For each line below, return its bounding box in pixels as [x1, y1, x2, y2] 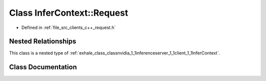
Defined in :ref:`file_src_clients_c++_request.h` [21, 25, 116, 30]
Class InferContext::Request [9, 7, 128, 18]
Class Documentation [9, 63, 77, 71]
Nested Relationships [9, 37, 76, 46]
